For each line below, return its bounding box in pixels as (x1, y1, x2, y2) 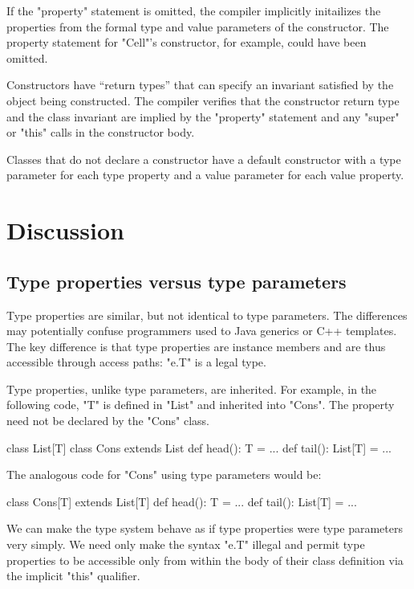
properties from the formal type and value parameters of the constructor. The (6, 18, 389, 35)
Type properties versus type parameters (6, 268, 347, 293)
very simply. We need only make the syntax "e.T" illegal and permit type (6, 536, 365, 553)
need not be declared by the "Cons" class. (6, 412, 209, 429)
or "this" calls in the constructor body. (6, 124, 195, 141)
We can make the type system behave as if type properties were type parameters (6, 520, 404, 537)
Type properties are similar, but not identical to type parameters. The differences (6, 306, 408, 323)
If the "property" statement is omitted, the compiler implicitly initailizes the (6, 2, 381, 18)
